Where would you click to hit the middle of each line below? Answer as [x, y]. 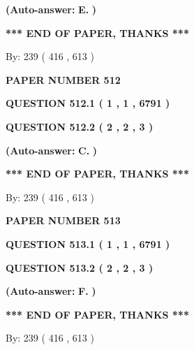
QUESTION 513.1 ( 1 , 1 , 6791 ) [88, 243]
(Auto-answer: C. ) [52, 150]
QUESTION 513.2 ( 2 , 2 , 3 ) [80, 267]
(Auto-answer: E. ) [51, 9]
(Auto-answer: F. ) [51, 291]
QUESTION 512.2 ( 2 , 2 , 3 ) [80, 126]
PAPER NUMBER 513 [63, 220]
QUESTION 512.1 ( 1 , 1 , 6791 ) [88, 103]
